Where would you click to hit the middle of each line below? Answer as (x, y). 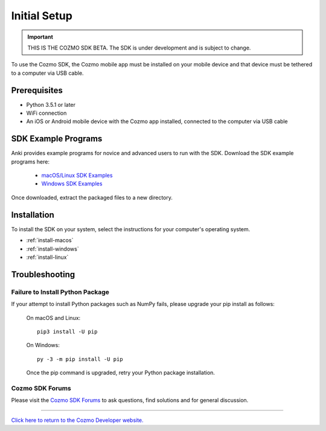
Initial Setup (42, 16)
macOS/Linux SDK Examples (77, 176)
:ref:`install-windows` (53, 249)
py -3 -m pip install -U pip (80, 359)
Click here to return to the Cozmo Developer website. (78, 420)
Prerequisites (37, 90)
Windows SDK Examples (72, 184)
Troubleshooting (43, 274)
